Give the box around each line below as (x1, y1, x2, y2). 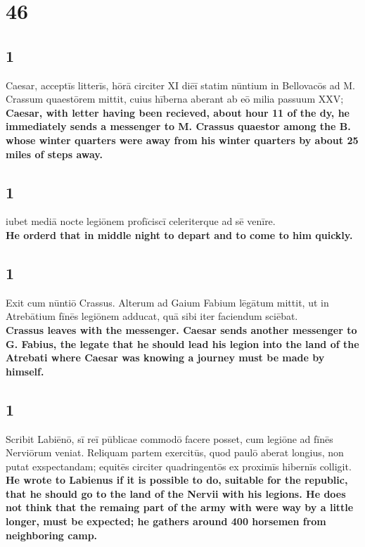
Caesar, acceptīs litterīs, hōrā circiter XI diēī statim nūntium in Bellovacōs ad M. (6, 77, 355, 92)
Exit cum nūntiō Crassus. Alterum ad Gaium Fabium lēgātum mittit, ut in (6, 295, 329, 309)
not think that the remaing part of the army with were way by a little (6, 500, 354, 515)
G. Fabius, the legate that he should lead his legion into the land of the (6, 336, 359, 351)
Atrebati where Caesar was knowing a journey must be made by (6, 350, 325, 365)
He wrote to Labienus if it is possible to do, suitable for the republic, (6, 472, 348, 487)
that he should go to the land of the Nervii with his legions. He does (6, 486, 346, 501)
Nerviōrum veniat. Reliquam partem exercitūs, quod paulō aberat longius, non (6, 445, 344, 460)
